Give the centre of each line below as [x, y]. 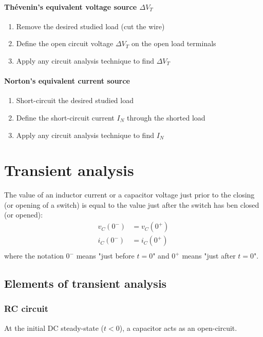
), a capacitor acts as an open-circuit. [178, 328]
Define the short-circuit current [65, 117]
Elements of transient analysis [86, 283]
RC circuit [26, 309]
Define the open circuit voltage [65, 43]
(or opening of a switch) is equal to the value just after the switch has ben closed [132, 204]
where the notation [34, 256]
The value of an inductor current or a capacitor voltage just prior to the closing [129, 195]
